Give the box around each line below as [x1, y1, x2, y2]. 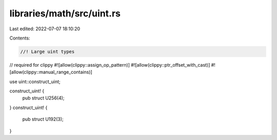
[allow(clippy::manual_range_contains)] [9, 69, 92, 75]
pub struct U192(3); [22, 116, 64, 123]
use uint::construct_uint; [9, 78, 61, 85]
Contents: [9, 35, 30, 41]
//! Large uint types [20, 49, 75, 54]
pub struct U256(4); [22, 95, 65, 101]
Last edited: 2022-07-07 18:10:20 [9, 26, 81, 32]
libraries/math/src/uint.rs [9, 8, 121, 19]
